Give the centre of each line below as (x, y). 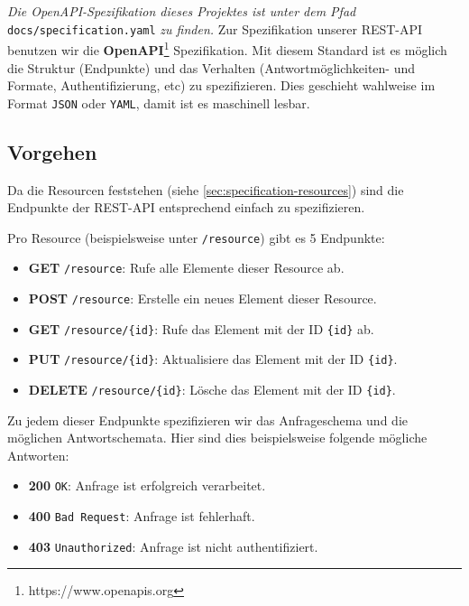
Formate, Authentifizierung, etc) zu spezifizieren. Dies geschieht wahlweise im (221, 85)
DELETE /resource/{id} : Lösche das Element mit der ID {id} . (212, 390)
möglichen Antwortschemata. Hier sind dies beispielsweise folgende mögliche (217, 438)
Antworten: (38, 455)
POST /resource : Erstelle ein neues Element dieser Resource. (202, 298)
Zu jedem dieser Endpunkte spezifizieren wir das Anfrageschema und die (207, 420)
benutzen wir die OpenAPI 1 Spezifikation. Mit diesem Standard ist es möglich (227, 48)
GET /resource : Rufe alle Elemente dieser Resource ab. (186, 268)
